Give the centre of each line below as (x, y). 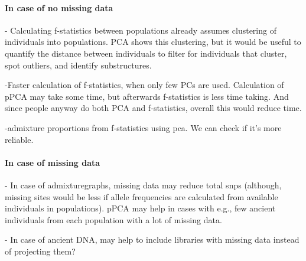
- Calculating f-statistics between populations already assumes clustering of (141, 30)
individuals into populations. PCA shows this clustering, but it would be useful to (153, 42)
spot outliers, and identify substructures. (78, 65)
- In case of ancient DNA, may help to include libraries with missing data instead (152, 239)
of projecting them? (40, 251)
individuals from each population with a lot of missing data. (113, 219)
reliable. (19, 139)
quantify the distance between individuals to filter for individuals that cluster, (146, 53)
